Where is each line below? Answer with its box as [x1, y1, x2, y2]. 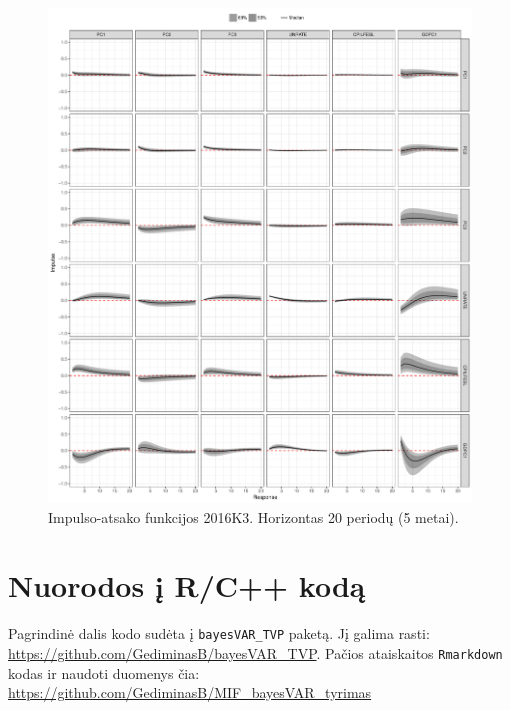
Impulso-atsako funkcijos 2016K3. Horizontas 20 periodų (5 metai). [48, 506, 459, 527]
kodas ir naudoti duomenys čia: [8, 662, 200, 683]
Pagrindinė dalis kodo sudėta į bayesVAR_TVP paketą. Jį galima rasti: [8, 623, 430, 644]
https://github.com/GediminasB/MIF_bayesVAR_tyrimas [8, 682, 372, 703]
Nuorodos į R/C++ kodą [8, 565, 366, 606]
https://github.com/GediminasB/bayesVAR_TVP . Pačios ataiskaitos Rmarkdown [8, 643, 503, 664]
